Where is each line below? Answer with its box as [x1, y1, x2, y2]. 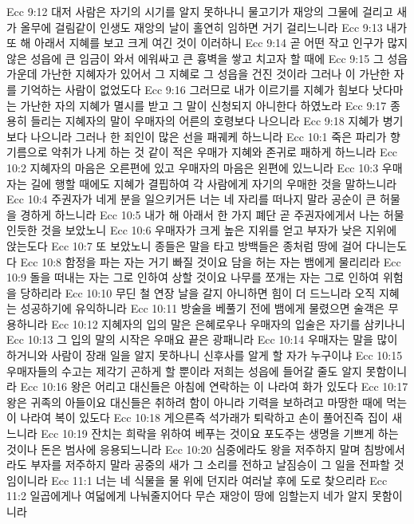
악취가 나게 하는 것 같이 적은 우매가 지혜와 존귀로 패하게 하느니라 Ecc [51, 144, 398, 160]
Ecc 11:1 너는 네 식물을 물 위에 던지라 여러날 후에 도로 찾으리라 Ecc [51, 471, 388, 488]
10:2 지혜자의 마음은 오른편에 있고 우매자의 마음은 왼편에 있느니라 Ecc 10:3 [6, 159, 379, 175]
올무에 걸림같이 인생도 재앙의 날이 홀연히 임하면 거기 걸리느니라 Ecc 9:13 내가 [20, 18, 408, 35]
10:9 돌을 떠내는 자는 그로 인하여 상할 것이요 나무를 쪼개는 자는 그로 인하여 [6, 269, 380, 286]
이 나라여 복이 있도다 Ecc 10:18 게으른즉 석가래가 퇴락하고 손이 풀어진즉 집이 [6, 409, 388, 426]
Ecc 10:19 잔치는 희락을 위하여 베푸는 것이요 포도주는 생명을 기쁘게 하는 [41, 425, 399, 442]
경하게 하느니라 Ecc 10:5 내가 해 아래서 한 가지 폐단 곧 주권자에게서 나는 [20, 206, 380, 223]
